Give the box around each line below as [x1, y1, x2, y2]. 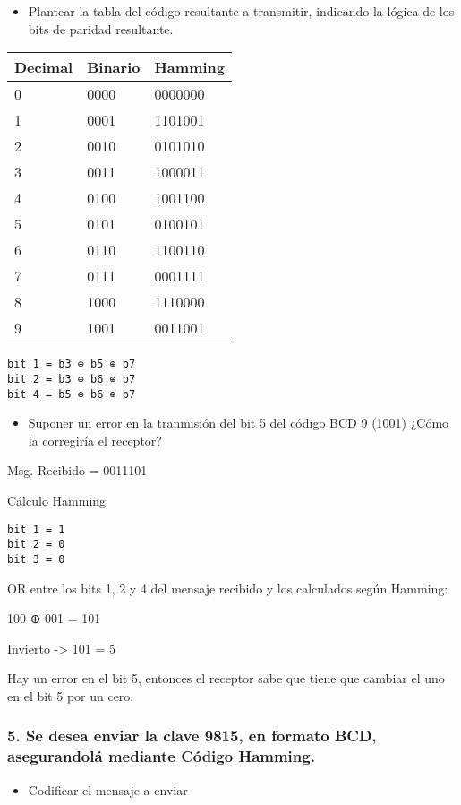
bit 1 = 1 [7, 523, 65, 536]
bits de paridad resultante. [28, 19, 174, 38]
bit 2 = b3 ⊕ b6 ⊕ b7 [7, 372, 136, 385]
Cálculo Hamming [7, 490, 107, 509]
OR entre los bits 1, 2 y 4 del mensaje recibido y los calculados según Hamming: [7, 578, 448, 597]
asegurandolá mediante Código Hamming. [7, 745, 315, 767]
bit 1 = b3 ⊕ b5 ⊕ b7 [7, 358, 136, 371]
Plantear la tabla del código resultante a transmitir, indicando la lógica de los [28, 2, 455, 20]
